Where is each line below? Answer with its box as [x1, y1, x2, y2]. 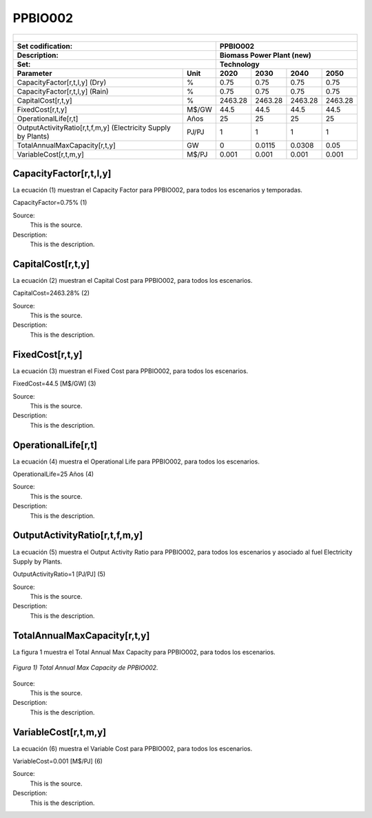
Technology [219, 59, 260, 69]
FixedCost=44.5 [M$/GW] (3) [12, 379, 96, 388]
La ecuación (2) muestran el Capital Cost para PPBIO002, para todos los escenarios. [12, 276, 253, 284]
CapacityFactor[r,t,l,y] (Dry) [17, 77, 107, 87]
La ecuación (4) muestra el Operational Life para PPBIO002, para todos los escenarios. [12, 457, 260, 466]
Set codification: [17, 41, 73, 51]
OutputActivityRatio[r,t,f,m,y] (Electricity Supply [17, 123, 172, 132]
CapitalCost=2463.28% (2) [12, 289, 90, 297]
